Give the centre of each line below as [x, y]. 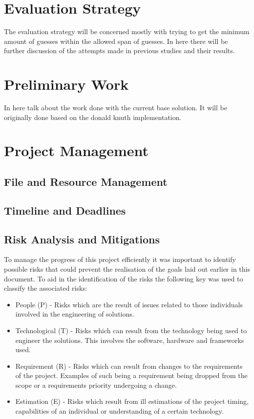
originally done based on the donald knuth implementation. [93, 117]
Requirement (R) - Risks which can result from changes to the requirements [129, 366]
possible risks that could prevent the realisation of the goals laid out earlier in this [127, 269]
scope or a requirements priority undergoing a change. [96, 385]
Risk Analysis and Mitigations [82, 239]
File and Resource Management [86, 181]
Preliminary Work [66, 84]
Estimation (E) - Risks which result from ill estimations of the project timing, [132, 401]
